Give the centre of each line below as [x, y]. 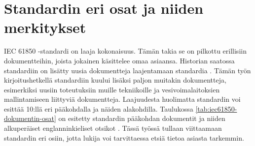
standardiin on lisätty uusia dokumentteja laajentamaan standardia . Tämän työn [127, 70]
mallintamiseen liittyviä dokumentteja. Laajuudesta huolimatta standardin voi [122, 99]
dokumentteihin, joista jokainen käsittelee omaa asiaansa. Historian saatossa [119, 60]
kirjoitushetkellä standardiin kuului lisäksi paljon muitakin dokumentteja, [115, 80]
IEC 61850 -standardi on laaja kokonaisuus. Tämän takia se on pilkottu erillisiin [125, 51]
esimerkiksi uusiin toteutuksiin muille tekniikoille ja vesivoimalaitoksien [112, 89]
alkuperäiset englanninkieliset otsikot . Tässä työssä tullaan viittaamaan [113, 128]
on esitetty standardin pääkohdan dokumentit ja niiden [142, 118]
